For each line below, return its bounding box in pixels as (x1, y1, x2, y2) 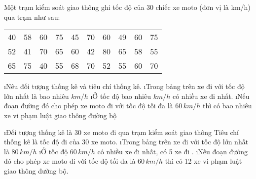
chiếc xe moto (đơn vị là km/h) (155, 2, 251, 12)
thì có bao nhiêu (202, 100, 252, 111)
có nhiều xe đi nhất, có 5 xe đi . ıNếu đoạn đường (97, 146, 248, 156)
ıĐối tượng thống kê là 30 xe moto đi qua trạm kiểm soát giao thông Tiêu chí (4, 127, 239, 137)
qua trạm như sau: (4, 11, 60, 22)
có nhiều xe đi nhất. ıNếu (172, 90, 250, 101)
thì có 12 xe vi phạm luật (165, 156, 242, 166)
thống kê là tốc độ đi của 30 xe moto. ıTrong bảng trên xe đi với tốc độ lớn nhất (4, 136, 249, 147)
